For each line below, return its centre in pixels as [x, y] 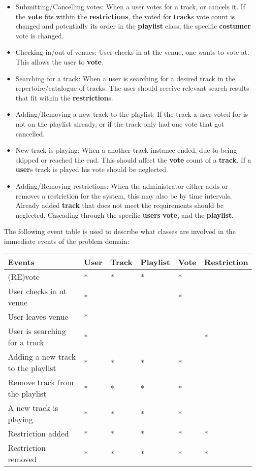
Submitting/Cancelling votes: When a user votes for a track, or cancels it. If [130, 6]
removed [22, 459]
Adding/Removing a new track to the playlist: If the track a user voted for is [132, 114]
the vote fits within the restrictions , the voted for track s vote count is [125, 16]
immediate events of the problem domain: [67, 241]
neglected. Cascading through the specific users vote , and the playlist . [125, 215]
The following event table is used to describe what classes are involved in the [120, 231]
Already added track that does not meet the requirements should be [119, 205]
